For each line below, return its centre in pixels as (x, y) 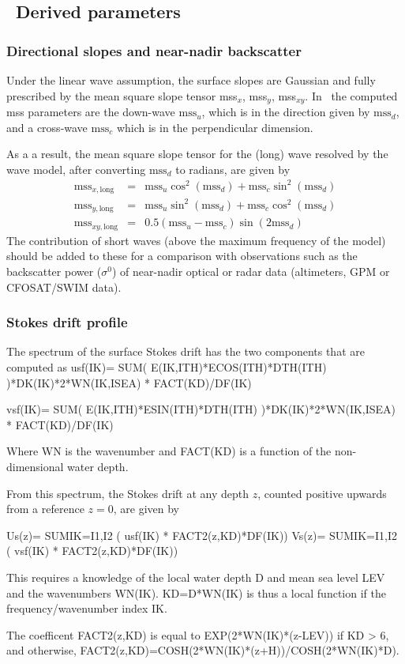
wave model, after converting (76, 169)
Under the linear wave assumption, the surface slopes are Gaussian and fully (191, 80)
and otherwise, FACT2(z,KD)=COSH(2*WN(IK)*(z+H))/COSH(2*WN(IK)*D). (203, 650)
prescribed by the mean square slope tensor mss (122, 95)
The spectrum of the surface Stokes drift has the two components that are (186, 351)
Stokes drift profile (67, 322)
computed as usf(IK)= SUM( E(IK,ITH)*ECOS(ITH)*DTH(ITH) (167, 367)
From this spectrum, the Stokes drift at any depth (128, 493)
